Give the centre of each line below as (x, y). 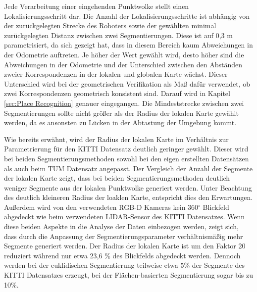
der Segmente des (218, 265)
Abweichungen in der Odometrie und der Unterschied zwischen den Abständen (123, 64)
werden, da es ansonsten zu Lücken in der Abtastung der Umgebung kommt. (120, 122)
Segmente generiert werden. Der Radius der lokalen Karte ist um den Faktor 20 (125, 246)
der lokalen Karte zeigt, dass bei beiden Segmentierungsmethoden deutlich (117, 178)
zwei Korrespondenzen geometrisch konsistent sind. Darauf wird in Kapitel (117, 93)
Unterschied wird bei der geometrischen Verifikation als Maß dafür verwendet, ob (127, 83)
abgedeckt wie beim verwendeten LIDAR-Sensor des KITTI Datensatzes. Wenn (125, 217)
